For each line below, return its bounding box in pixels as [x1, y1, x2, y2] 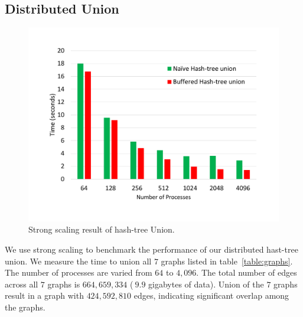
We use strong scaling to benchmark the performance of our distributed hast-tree [5, 243, 298, 255]
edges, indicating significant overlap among [133, 289, 289, 302]
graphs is [47, 277, 80, 290]
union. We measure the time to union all [5, 254, 152, 267]
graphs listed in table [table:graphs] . [161, 254, 293, 267]
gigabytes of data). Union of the [148, 277, 264, 290]
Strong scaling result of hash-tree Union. [28, 223, 175, 236]
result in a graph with [5, 289, 84, 302]
